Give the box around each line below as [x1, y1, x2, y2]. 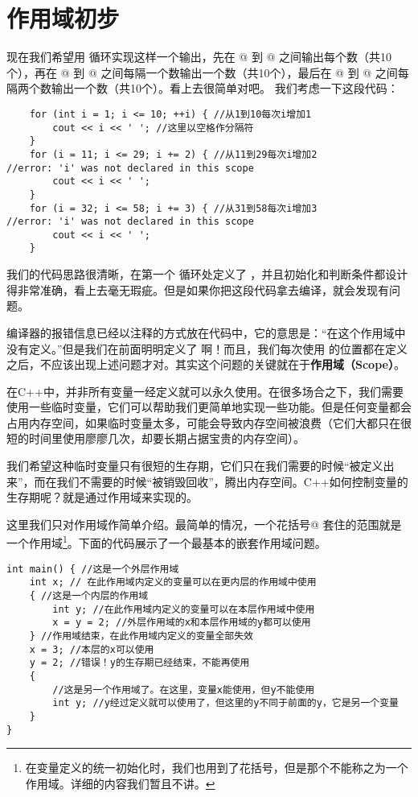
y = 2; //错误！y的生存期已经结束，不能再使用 [29, 657, 250, 669]
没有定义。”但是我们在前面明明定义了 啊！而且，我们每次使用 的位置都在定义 [6, 340, 408, 357]
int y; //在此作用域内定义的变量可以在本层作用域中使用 [52, 603, 315, 615]
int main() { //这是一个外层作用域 [6, 563, 179, 575]
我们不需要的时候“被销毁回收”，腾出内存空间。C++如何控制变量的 [56, 473, 408, 489]
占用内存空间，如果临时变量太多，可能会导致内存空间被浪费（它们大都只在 [6, 414, 400, 431]
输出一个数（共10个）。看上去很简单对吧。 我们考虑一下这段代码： [51, 80, 399, 97]
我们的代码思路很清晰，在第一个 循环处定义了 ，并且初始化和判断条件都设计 [6, 266, 408, 283]
